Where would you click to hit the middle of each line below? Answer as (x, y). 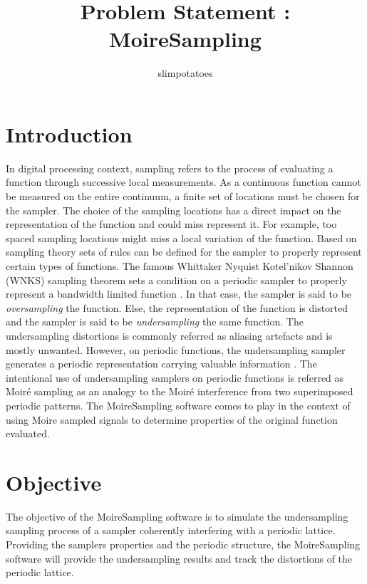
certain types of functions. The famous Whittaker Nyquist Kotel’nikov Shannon (180, 266)
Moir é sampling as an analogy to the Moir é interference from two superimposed (180, 391)
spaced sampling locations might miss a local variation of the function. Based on (181, 238)
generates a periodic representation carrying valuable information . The (161, 364)
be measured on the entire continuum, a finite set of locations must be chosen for (183, 196)
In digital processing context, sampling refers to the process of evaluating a (170, 168)
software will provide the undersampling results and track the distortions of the (179, 558)
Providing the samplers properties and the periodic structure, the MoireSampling (183, 544)
